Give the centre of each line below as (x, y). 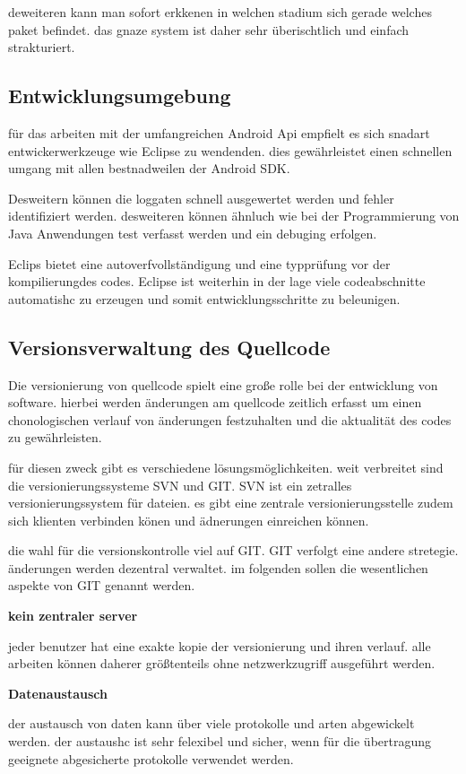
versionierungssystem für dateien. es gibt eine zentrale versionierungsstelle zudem (231, 503)
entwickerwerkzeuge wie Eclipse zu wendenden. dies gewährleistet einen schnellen (230, 150)
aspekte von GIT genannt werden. (102, 585)
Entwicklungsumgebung (120, 96)
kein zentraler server (73, 616)
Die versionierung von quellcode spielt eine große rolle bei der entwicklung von (223, 384)
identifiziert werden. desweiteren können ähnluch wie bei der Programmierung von (234, 216)
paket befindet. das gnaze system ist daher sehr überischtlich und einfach (209, 29)
